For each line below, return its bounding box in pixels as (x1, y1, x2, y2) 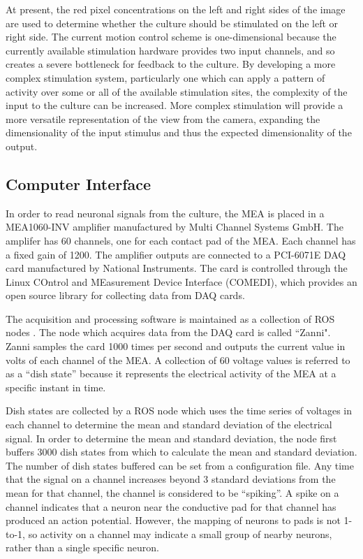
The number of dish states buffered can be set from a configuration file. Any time (6, 458, 354, 472)
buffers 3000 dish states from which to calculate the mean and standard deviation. (6, 444, 357, 459)
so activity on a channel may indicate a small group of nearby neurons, (28, 526, 332, 541)
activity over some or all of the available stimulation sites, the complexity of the (6, 84, 348, 99)
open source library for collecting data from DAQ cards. (6, 288, 245, 303)
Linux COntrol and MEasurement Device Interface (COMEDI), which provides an (6, 274, 357, 289)
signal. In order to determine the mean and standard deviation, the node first (6, 430, 337, 445)
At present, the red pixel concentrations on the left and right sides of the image (6, 2, 346, 16)
